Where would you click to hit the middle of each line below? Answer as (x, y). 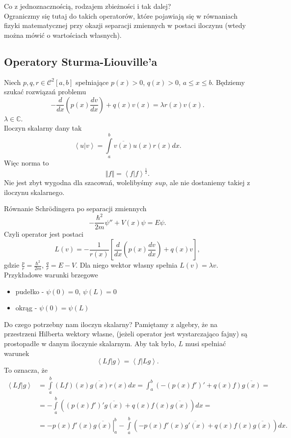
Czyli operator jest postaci (44, 234)
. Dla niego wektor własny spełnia (127, 265)
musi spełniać (206, 343)
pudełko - (30, 291)
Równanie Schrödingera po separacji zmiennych (75, 208)
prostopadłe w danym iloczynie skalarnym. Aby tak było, (90, 343)
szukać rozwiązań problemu (45, 92)
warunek (17, 353)
